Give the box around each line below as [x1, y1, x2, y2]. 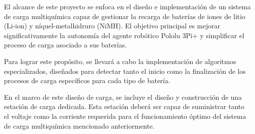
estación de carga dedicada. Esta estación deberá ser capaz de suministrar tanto [4, 101, 245, 112]
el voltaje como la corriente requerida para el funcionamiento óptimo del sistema [4, 111, 246, 121]
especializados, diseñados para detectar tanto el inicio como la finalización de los [4, 66, 246, 76]
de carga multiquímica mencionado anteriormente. [4, 120, 155, 131]
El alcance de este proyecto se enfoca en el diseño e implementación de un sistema [4, 1, 251, 11]
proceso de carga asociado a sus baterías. [4, 40, 127, 50]
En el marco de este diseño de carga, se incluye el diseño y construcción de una [4, 91, 242, 102]
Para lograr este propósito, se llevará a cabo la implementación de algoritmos [4, 56, 236, 66]
